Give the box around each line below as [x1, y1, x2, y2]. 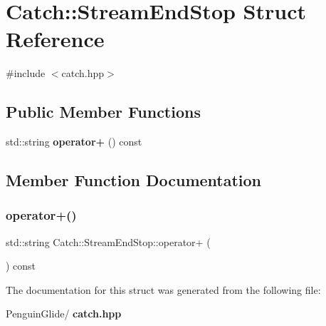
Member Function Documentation [6, 169, 262, 191]
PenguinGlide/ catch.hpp [6, 306, 122, 321]
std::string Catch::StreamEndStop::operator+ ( [6, 234, 211, 249]
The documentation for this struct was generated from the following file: [6, 282, 321, 297]
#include [6, 66, 46, 81]
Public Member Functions [6, 101, 201, 123]
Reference [6, 24, 105, 54]
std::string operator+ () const [6, 134, 142, 149]
